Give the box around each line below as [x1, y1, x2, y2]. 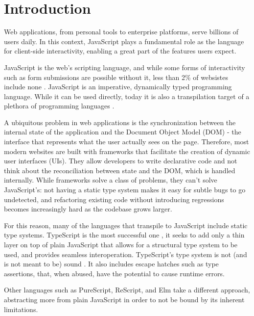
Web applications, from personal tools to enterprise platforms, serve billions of [4, 26, 239, 37]
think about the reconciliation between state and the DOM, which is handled [4, 165, 235, 175]
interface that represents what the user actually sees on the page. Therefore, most [4, 136, 249, 147]
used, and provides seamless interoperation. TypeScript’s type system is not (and [4, 249, 247, 259]
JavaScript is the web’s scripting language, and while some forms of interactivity [4, 62, 245, 72]
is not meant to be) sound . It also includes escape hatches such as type [4, 259, 219, 269]
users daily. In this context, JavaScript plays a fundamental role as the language [4, 36, 244, 46]
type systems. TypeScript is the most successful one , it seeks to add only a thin [4, 230, 245, 240]
